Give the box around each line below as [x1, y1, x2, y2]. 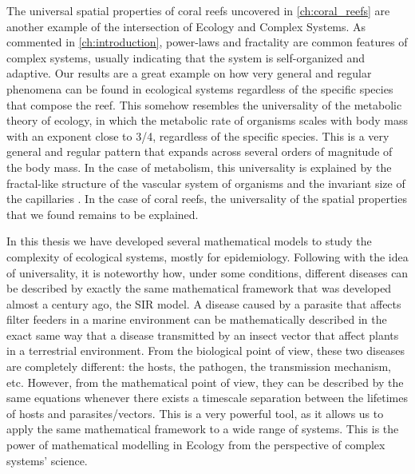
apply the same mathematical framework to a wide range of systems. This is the [6, 420, 399, 437]
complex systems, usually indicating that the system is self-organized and [6, 49, 366, 66]
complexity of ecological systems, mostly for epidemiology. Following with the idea [6, 248, 409, 265]
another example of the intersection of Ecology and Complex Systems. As [6, 18, 366, 34]
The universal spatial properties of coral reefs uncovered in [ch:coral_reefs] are [6, 2, 390, 18]
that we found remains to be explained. [6, 205, 199, 222]
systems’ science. [6, 452, 88, 468]
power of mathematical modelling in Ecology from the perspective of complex [6, 436, 385, 453]
